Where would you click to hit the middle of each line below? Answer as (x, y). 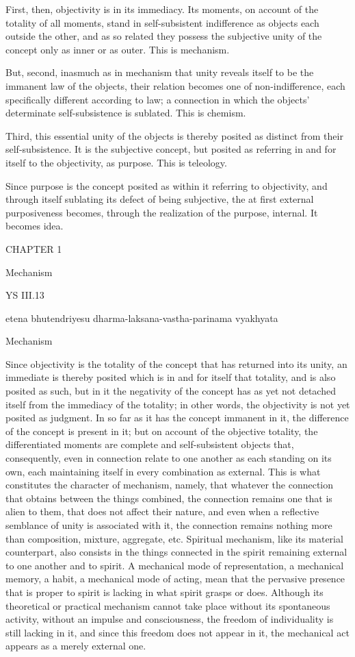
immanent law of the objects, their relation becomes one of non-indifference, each (175, 85)
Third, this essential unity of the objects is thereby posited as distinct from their (174, 135)
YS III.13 (25, 295)
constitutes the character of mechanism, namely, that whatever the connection (170, 485)
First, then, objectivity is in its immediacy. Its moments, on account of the (162, 9)
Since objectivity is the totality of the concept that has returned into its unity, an (176, 363)
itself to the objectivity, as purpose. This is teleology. (116, 162)
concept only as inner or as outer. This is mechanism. (118, 49)
